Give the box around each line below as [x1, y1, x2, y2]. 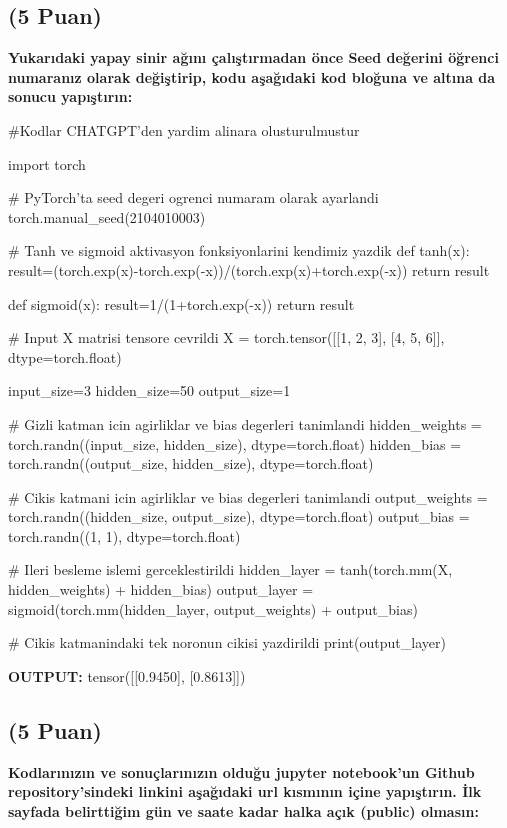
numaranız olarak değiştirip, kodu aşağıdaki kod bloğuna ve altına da [8, 66, 496, 87]
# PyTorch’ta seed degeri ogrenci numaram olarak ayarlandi [8, 187, 379, 208]
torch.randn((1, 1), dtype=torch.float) [8, 525, 241, 546]
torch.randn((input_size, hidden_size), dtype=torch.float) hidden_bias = [8, 433, 462, 454]
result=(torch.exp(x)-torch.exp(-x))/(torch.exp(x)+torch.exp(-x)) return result [8, 259, 490, 280]
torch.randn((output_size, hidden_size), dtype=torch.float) [8, 453, 374, 474]
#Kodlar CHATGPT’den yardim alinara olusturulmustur [8, 119, 360, 140]
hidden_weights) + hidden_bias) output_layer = [8, 579, 314, 600]
